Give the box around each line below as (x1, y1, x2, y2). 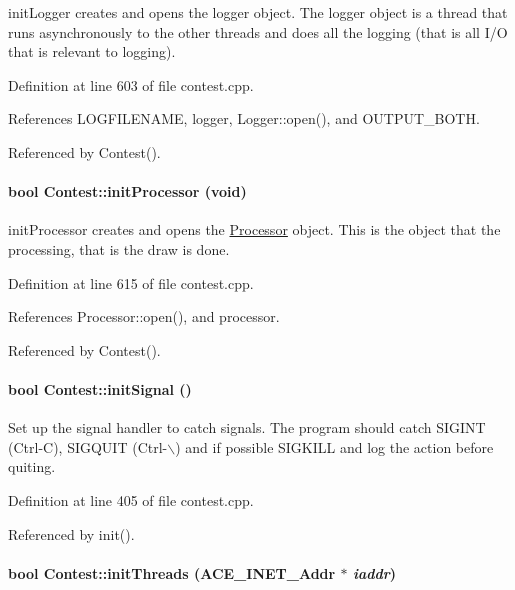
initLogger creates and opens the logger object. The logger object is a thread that (8, 2, 508, 22)
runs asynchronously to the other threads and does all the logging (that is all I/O (8, 21, 508, 42)
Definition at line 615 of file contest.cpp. (8, 272, 254, 293)
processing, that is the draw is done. (8, 238, 230, 259)
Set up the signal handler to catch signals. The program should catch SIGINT (8, 417, 486, 438)
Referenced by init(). (8, 523, 135, 544)
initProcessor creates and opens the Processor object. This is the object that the (8, 219, 501, 240)
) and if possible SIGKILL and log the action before (175, 436, 494, 457)
